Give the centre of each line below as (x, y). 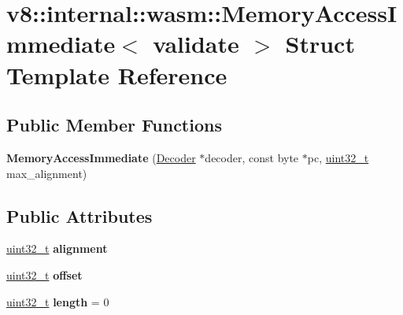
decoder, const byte (252, 157)
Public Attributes (79, 215)
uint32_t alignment (57, 248)
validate (196, 44)
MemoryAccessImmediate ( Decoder (101, 157)
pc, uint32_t (338, 157)
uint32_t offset (44, 274)
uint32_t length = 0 (58, 301)
